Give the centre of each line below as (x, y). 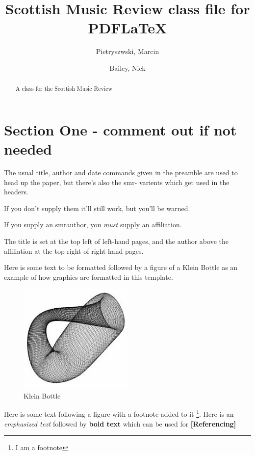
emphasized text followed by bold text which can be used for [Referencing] (120, 423)
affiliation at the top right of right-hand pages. (74, 251)
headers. (16, 192)
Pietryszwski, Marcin (127, 51)
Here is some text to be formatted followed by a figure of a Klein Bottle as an (121, 267)
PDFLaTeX (127, 28)
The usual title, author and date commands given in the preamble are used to (121, 173)
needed (28, 149)
